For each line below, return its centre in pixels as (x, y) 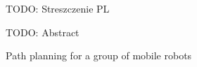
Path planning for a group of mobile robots (99, 55)
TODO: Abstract (43, 32)
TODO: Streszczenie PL (58, 8)
